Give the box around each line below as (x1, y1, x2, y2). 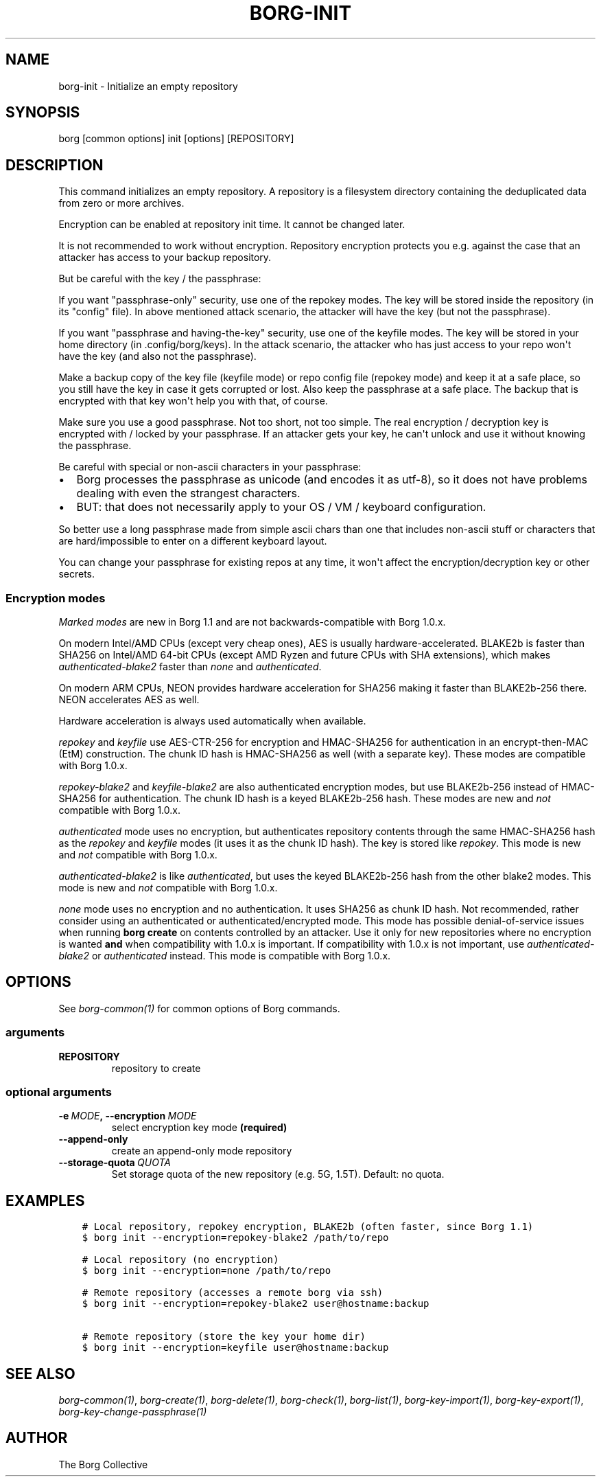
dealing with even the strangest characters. (76, 486, 300, 501)
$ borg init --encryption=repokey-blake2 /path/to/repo (82, 1232, 389, 1244)
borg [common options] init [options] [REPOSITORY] (58, 133, 294, 145)
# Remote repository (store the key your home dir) (82, 1331, 366, 1343)
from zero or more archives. (58, 197, 185, 209)
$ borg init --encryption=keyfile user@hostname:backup (82, 1342, 389, 1354)
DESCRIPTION (5, 156, 104, 174)
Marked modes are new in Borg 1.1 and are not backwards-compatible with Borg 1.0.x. (58, 616, 446, 628)
